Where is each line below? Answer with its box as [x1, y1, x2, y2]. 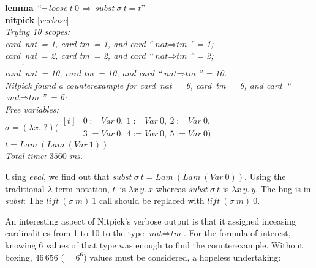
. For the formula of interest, [183, 226, 291, 239]
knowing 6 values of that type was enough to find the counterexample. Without [5, 238, 303, 251]
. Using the [244, 170, 286, 182]
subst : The [5, 194, 43, 207]
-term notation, [52, 182, 110, 195]
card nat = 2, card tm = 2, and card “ [5, 49, 153, 62]
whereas [156, 182, 186, 195]
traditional [5, 182, 45, 195]
